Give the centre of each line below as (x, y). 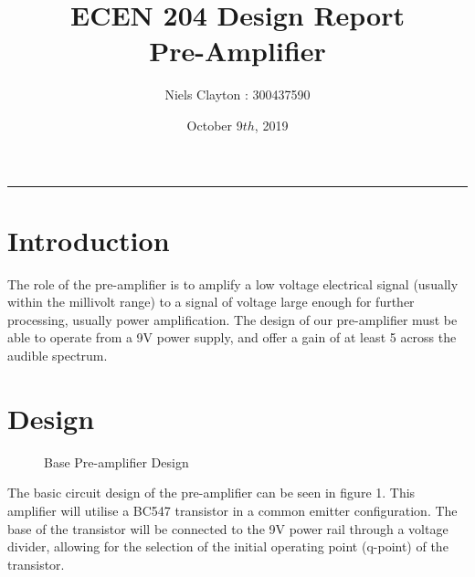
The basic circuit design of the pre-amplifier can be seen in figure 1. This (211, 493)
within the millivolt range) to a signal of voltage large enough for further (211, 302)
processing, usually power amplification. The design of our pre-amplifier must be (232, 319)
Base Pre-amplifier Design (116, 462)
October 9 (215, 125)
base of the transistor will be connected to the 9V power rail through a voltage (228, 528)
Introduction (89, 240)
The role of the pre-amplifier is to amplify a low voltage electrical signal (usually (233, 283)
